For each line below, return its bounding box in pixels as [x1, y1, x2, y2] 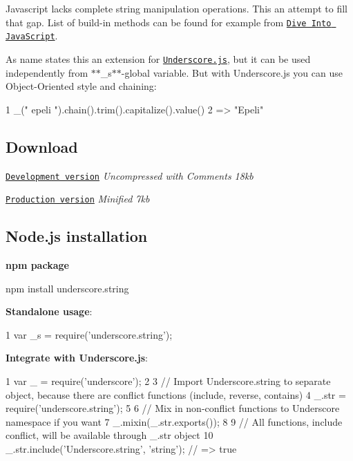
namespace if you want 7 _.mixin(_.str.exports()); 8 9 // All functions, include [6, 414, 343, 429]
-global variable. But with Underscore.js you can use [121, 65, 343, 79]
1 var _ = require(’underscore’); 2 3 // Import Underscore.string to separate [6, 374, 331, 388]
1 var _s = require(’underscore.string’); [6, 327, 173, 341]
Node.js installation [6, 225, 148, 247]
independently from [6, 65, 88, 79]
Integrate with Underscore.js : [6, 350, 148, 365]
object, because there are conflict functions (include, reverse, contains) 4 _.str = [6, 387, 346, 402]
